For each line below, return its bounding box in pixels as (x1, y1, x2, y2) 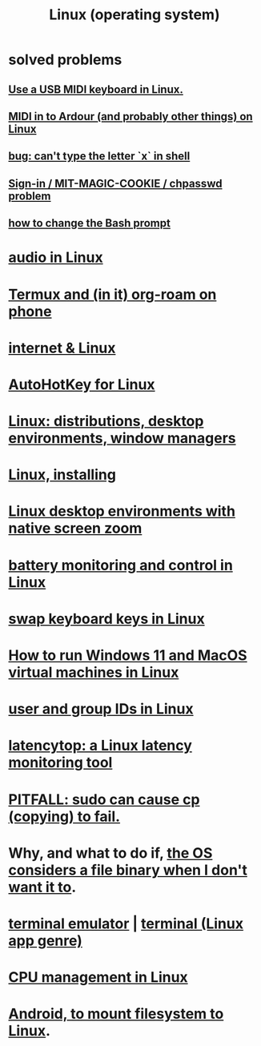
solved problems (8, 50, 122, 69)
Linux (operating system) (49, 6, 220, 24)
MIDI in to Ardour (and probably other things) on (8, 110, 254, 123)
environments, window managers (8, 429, 236, 448)
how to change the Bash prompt (8, 216, 171, 230)
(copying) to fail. (8, 807, 121, 826)
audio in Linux (8, 248, 103, 267)
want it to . (8, 878, 77, 896)
